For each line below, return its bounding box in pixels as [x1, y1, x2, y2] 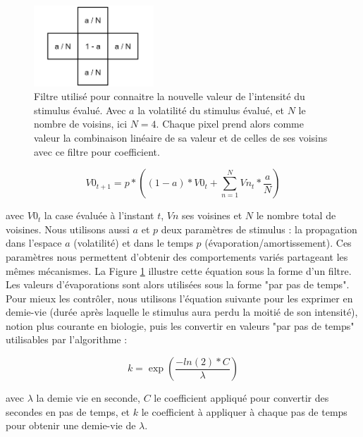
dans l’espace [6, 235, 62, 250]
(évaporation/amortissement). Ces [204, 235, 352, 250]
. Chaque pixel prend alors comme [156, 116, 304, 131]
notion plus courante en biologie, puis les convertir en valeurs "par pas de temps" [6, 318, 355, 333]
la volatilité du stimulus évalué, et [137, 102, 284, 117]
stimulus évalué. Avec [34, 102, 126, 117]
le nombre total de [256, 208, 336, 223]
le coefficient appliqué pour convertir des [154, 390, 329, 405]
